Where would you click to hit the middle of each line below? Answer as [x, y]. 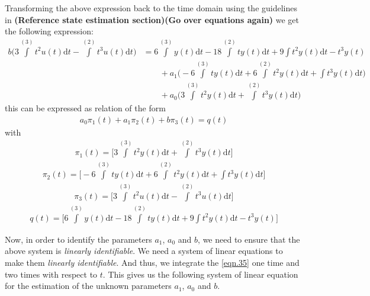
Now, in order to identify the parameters [78, 239]
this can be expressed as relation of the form [85, 108]
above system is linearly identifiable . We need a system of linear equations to [144, 251]
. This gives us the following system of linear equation [200, 274]
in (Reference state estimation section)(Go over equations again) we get [152, 19]
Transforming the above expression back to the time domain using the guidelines [151, 8]
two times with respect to [51, 274]
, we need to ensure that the [249, 239]
